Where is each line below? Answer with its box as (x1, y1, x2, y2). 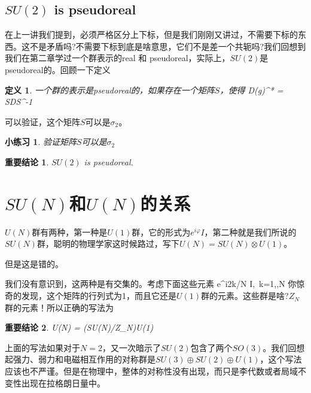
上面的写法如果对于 (5, 341, 80, 353)
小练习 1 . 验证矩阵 (5, 135, 77, 148)
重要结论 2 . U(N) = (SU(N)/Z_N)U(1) (5, 321, 154, 334)
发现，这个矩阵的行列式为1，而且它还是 (21, 289, 176, 302)
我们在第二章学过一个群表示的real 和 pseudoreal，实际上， (5, 52, 230, 64)
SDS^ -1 (5, 95, 33, 108)
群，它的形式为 (132, 225, 191, 238)
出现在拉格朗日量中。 (21, 376, 105, 389)
